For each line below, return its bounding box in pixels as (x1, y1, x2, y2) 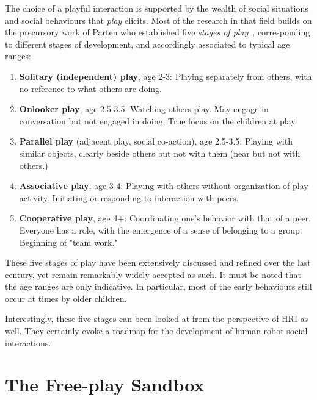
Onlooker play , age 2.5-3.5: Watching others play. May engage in (19, 102, 269, 115)
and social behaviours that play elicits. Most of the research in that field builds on (5, 13, 312, 26)
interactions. (5, 336, 51, 349)
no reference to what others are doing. (19, 82, 162, 95)
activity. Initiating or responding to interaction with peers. (19, 191, 239, 204)
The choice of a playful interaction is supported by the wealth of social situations (5, 2, 308, 14)
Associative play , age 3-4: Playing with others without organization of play (19, 179, 308, 192)
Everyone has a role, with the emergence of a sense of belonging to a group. (19, 223, 302, 236)
